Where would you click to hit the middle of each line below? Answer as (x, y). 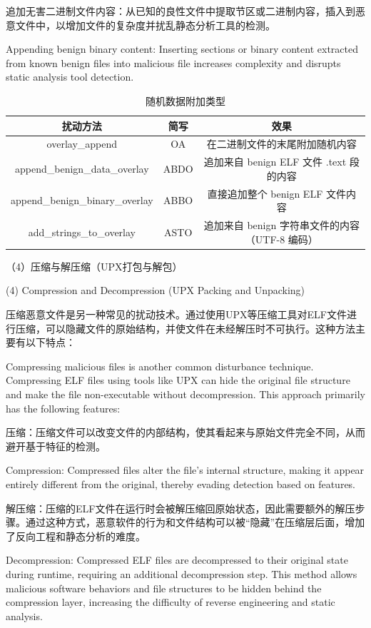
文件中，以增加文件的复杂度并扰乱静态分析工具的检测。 (145, 25)
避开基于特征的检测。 (56, 446)
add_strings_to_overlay (82, 232)
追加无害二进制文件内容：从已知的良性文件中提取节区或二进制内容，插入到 (181, 11)
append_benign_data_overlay (82, 169)
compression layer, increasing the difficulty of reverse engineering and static (171, 602)
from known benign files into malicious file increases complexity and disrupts (173, 62)
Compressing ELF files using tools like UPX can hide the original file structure (178, 380)
